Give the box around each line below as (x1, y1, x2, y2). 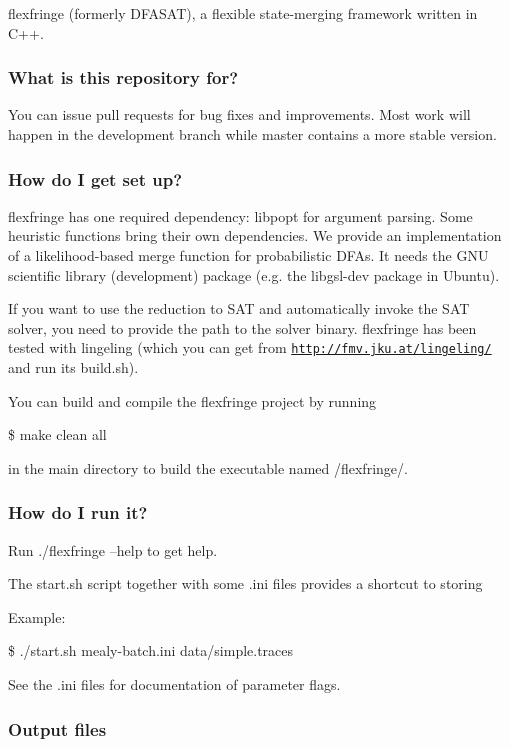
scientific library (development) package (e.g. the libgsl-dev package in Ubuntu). (8, 264, 500, 285)
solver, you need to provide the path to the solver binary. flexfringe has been (8, 317, 477, 338)
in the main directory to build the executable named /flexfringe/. (8, 457, 408, 478)
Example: (8, 606, 66, 627)
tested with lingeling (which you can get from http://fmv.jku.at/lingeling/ (8, 337, 492, 358)
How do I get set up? (8, 166, 183, 191)
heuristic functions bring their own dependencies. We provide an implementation (8, 225, 502, 246)
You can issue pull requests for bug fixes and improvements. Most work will (8, 104, 471, 125)
